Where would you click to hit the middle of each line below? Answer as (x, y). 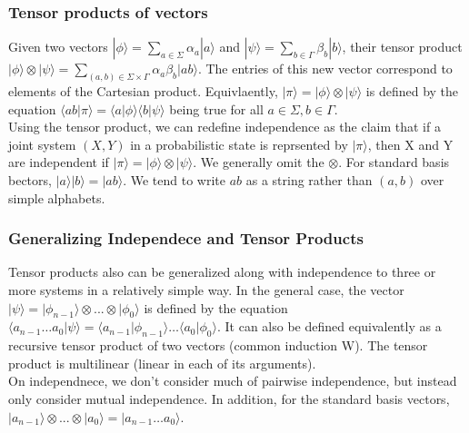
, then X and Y (410, 144)
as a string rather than (309, 180)
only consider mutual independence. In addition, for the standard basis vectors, (229, 399)
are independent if (59, 162)
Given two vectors (58, 47)
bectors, (30, 180)
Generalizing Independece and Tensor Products (186, 238)
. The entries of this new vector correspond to (325, 69)
